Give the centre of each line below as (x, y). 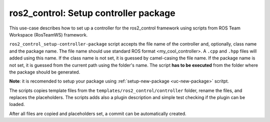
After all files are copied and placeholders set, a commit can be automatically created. (98, 113)
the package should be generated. (45, 72)
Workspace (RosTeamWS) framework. (48, 34)
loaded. (17, 104)
